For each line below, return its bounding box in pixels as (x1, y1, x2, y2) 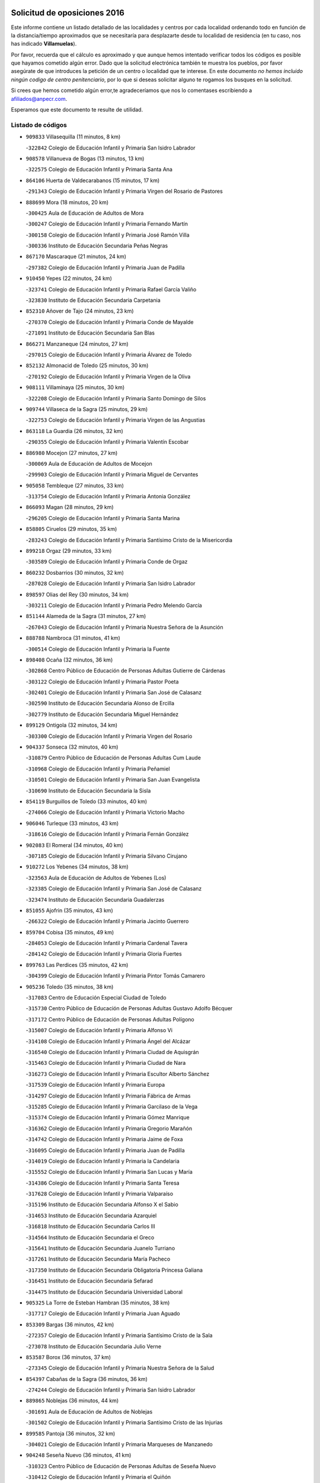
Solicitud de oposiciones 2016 (11, 8, 124, 18)
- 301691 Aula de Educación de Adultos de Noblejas (25, 1408, 153, 1415)
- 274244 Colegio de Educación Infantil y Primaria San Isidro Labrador (25, 1386, 196, 1393)
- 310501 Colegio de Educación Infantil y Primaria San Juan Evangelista (25, 776, 200, 783)
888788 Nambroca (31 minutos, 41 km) (25, 635, 121, 642)
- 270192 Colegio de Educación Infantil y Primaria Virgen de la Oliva (25, 373, 191, 380)
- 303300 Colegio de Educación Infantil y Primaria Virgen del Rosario (25, 733, 193, 740)
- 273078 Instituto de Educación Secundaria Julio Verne (25, 1342, 162, 1350)
